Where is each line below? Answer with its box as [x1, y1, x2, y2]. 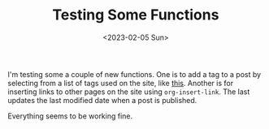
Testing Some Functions [52, 6, 219, 24]
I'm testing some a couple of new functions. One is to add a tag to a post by [7, 69, 262, 79]
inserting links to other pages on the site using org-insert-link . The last [7, 87, 250, 97]
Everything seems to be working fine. [7, 111, 133, 121]
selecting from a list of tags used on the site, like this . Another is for [7, 78, 233, 88]
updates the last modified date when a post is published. [7, 95, 197, 105]
